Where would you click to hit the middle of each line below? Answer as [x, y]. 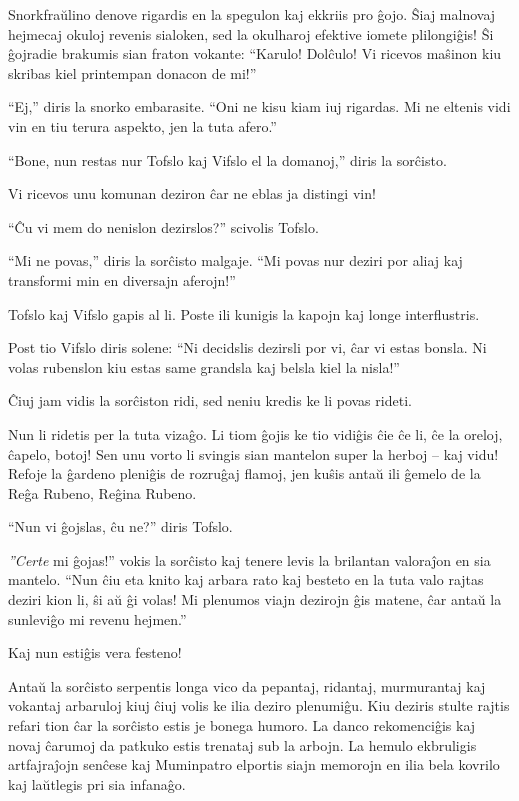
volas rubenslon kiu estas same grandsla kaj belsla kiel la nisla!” [204, 366]
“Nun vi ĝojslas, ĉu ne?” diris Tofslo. [120, 526]
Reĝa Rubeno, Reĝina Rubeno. [102, 492]
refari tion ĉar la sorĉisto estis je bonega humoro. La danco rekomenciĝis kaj [242, 725]
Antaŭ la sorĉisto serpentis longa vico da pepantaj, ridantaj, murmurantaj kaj [247, 685]
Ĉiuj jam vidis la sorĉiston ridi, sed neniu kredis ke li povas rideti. [210, 400]
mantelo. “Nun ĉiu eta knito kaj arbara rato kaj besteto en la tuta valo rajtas [246, 579]
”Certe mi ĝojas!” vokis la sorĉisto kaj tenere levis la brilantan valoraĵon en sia [249, 559]
